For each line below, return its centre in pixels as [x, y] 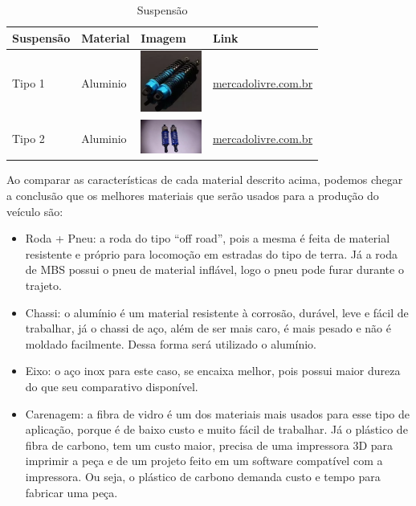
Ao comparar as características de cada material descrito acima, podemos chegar [205, 180]
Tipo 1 [29, 82]
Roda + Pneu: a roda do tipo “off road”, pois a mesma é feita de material [208, 238]
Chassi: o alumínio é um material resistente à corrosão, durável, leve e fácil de [217, 312]
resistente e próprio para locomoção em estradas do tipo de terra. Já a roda [211, 253]
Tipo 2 [29, 138]
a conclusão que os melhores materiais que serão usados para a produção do [193, 196]
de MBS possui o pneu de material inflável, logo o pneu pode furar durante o [214, 269]
